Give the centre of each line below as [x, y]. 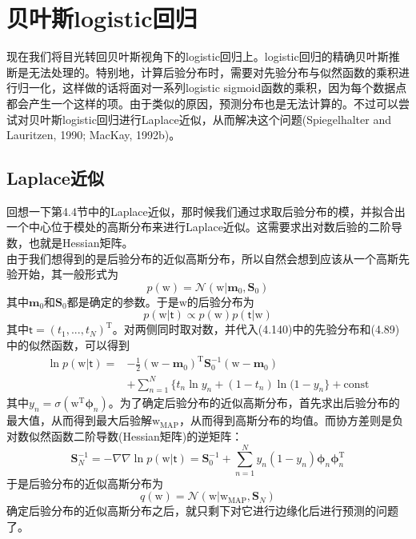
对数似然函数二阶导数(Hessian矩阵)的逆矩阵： [125, 435]
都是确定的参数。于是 [123, 301]
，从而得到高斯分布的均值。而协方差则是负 [291, 420]
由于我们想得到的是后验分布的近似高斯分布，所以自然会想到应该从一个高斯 [202, 258]
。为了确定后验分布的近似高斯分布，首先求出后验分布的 [254, 403]
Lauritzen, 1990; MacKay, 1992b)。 [94, 135]
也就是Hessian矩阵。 [81, 243]
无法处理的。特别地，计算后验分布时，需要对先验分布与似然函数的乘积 [213, 72]
